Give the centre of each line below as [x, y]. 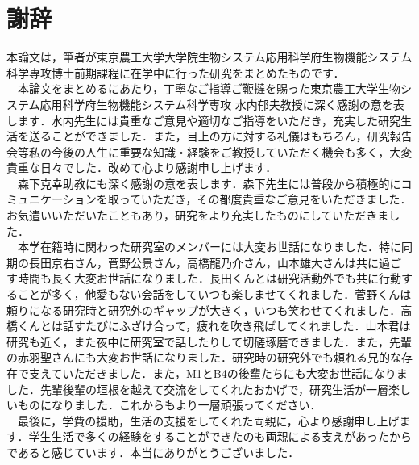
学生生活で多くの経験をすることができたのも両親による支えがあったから [220, 436]
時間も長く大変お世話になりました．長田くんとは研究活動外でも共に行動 [209, 278]
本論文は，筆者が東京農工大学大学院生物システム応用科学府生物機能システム [209, 57]
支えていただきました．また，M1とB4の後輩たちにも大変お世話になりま [218, 373]
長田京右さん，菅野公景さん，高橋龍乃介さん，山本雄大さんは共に [203, 262]
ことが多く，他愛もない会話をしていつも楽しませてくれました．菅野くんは [214, 294]
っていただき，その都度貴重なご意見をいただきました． [265, 199]
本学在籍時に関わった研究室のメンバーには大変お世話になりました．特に [209, 247]
